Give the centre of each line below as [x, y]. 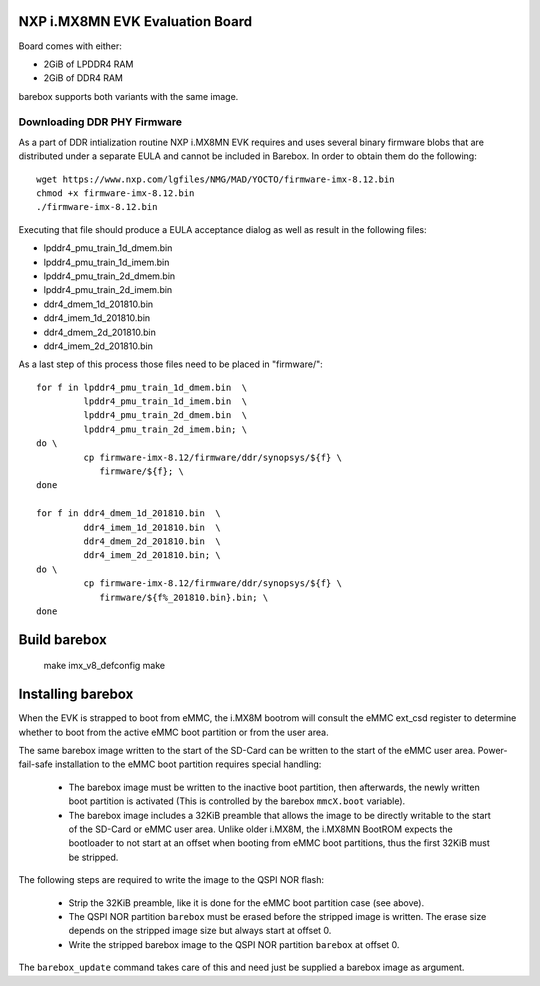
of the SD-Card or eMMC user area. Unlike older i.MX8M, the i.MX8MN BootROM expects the [261, 829]
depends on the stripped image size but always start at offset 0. [200, 931]
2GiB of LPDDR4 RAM [88, 64]
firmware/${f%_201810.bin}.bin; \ [184, 597]
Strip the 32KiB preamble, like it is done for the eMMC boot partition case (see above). [246, 902]
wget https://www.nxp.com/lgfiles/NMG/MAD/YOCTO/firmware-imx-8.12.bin [215, 179]
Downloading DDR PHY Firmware [100, 122]
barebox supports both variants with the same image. [128, 96]
